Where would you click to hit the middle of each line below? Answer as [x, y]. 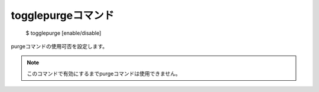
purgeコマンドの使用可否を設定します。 [59, 46]
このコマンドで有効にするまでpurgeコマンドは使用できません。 [104, 73]
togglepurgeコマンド [63, 15]
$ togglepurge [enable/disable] [64, 33]
